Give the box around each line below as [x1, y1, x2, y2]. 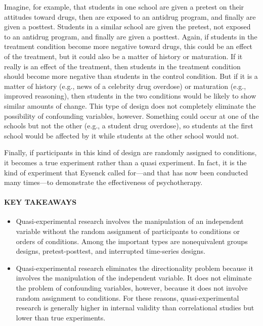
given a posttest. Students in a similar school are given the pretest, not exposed [4, 21, 251, 32]
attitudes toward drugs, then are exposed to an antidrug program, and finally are [4, 11, 256, 22]
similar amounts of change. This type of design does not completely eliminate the [4, 100, 256, 111]
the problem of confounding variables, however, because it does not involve [16, 283, 248, 293]
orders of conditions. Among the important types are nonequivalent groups [16, 236, 248, 246]
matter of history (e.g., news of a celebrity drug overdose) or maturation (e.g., [4, 80, 246, 91]
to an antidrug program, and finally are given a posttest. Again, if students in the [4, 31, 257, 41]
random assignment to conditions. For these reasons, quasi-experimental [16, 292, 239, 303]
